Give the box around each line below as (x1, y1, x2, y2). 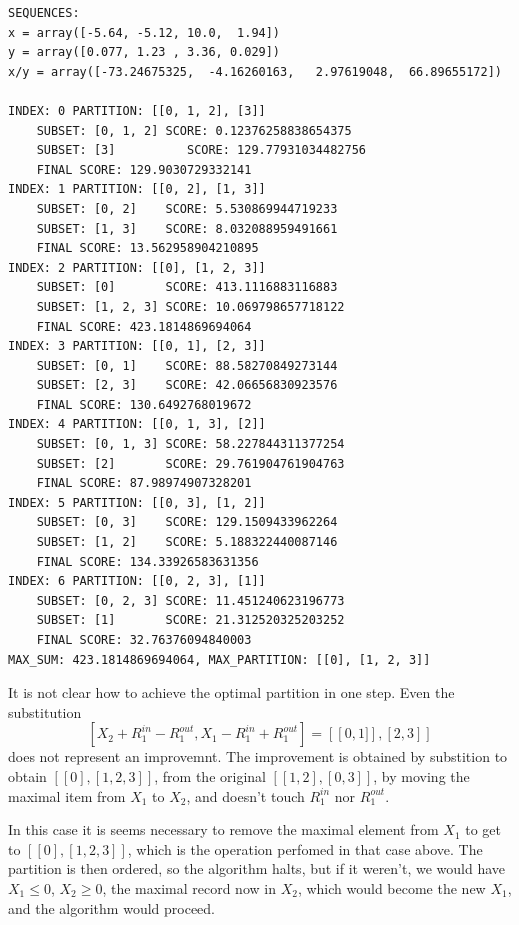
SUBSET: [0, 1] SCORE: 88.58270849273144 (36, 358, 338, 373)
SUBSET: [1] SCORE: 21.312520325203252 (36, 613, 345, 628)
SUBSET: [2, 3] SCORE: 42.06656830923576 (36, 378, 338, 393)
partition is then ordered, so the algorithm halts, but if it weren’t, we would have (8, 858, 506, 879)
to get (465, 819, 502, 840)
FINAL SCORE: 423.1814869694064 (36, 319, 252, 334)
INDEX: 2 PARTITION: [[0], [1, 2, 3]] (8, 260, 266, 275)
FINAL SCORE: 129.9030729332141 (36, 162, 252, 177)
